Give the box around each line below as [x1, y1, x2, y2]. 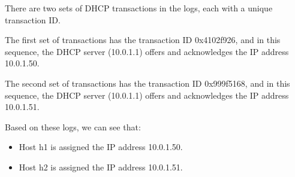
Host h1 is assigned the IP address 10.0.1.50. [19, 141, 183, 153]
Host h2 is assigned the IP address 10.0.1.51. [19, 160, 183, 173]
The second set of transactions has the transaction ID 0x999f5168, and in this [5, 77, 290, 89]
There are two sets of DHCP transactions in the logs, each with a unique [5, 2, 273, 14]
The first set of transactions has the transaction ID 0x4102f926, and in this [5, 33, 281, 46]
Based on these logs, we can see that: [5, 120, 141, 133]
